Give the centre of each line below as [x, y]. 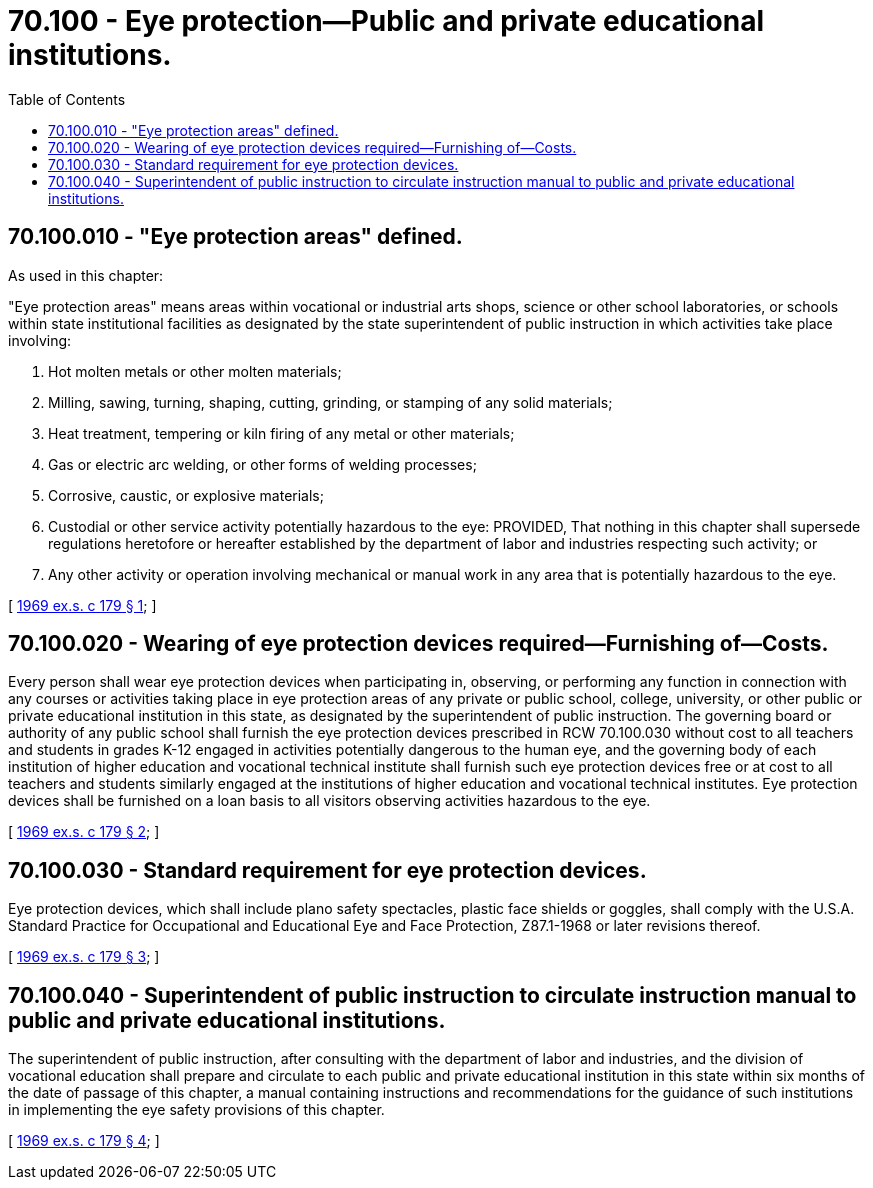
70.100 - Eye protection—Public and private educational [386, 21]
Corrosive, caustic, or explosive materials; [186, 495]
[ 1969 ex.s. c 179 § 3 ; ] [84, 957]
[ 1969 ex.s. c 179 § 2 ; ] [84, 832]
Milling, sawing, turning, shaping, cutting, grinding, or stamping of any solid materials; [330, 402]
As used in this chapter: [86, 275]
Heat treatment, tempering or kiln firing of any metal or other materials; [281, 433]
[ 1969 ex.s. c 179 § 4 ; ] [84, 1141]
